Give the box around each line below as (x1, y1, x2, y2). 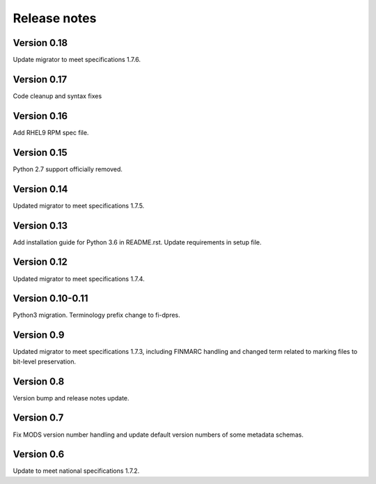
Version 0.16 (13, 110, 68, 122)
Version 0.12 (13, 256, 68, 268)
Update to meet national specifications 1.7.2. (13, 467, 140, 475)
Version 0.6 (13, 448, 65, 460)
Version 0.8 (13, 375, 65, 387)
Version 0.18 (13, 37, 68, 49)
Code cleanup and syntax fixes (13, 91, 102, 100)
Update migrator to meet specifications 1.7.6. (13, 56, 141, 64)
